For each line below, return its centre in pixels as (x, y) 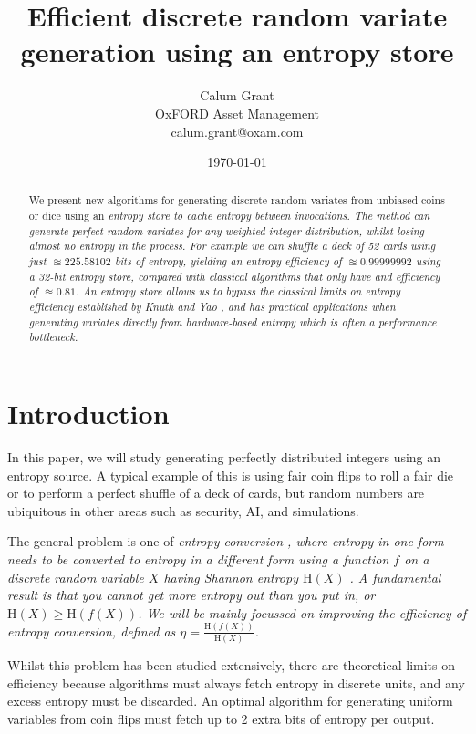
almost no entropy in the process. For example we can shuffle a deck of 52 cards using (232, 246)
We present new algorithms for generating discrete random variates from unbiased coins (237, 200)
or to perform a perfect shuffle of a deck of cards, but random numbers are (216, 493)
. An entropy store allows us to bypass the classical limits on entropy (238, 291)
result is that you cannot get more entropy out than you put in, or (191, 595)
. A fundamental (395, 577)
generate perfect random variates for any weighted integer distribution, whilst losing (227, 230)
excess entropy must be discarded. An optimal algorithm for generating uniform (230, 701)
